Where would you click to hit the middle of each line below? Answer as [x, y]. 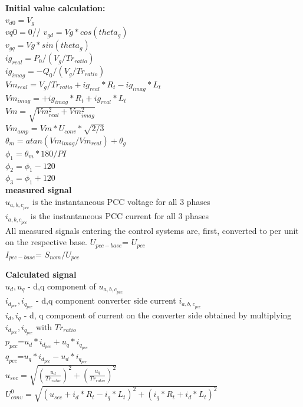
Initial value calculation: [55, 8]
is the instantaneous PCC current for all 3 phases [119, 216]
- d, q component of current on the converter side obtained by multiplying [158, 315]
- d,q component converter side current [106, 300]
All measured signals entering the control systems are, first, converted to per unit [152, 230]
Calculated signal [41, 274]
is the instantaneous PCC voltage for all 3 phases [121, 201]
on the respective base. [47, 242]
